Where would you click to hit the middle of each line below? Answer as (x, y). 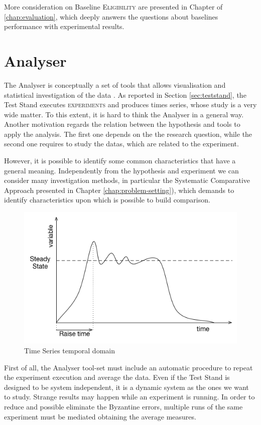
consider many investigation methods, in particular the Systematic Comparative (127, 180)
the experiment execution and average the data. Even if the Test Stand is (117, 377)
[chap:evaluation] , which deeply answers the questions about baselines (111, 16)
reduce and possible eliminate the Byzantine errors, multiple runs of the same (123, 406)
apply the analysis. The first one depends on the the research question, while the (128, 134)
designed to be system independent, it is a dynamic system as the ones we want (126, 387)
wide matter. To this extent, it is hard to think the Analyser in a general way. (124, 114)
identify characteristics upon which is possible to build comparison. (107, 200)
